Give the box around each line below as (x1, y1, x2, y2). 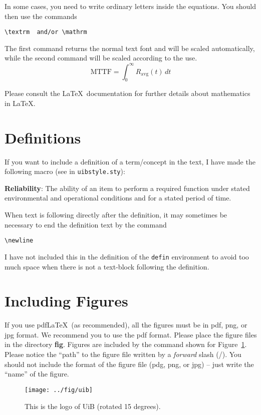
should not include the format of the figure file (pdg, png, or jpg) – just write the (5, 358, 254, 369)
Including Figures (5, 290, 128, 311)
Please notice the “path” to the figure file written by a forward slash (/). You (5, 349, 241, 359)
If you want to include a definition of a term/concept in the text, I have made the (5, 156, 255, 166)
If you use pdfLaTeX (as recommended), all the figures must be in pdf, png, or (5, 319, 247, 330)
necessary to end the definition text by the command (5, 219, 167, 229)
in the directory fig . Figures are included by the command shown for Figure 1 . (5, 339, 247, 349)
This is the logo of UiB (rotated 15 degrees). (25, 400, 161, 411)
